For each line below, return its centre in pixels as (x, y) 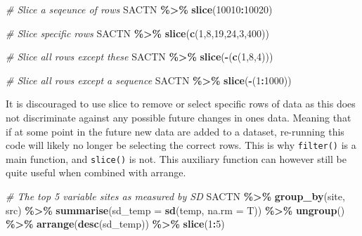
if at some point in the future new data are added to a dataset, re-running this (175, 131)
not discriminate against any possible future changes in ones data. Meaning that (179, 117)
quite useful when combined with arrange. (96, 172)
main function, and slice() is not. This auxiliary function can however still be (176, 158)
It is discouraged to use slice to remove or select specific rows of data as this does (181, 104)
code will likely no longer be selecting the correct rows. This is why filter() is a (181, 145)
